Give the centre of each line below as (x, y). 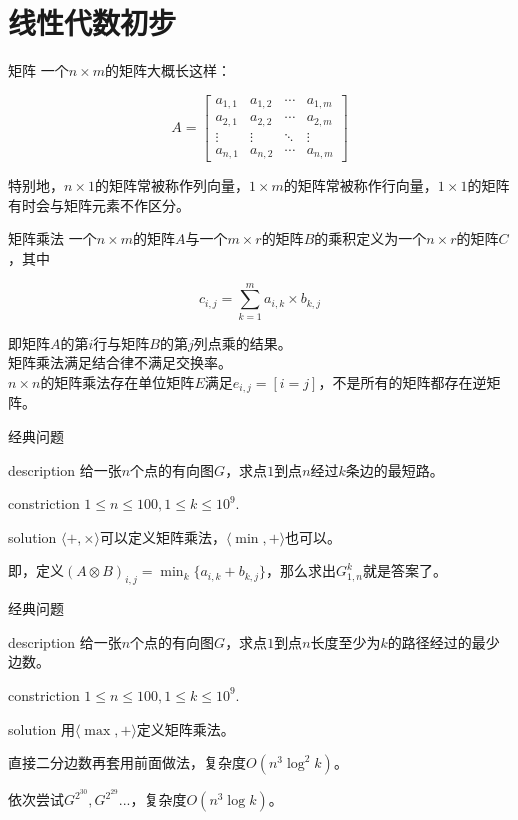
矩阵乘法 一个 (52, 238)
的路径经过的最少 (443, 641)
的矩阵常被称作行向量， (360, 185)
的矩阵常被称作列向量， (171, 185)
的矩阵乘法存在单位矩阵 (117, 381)
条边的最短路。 (394, 469)
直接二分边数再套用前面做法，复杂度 (127, 762)
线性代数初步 (92, 22)
